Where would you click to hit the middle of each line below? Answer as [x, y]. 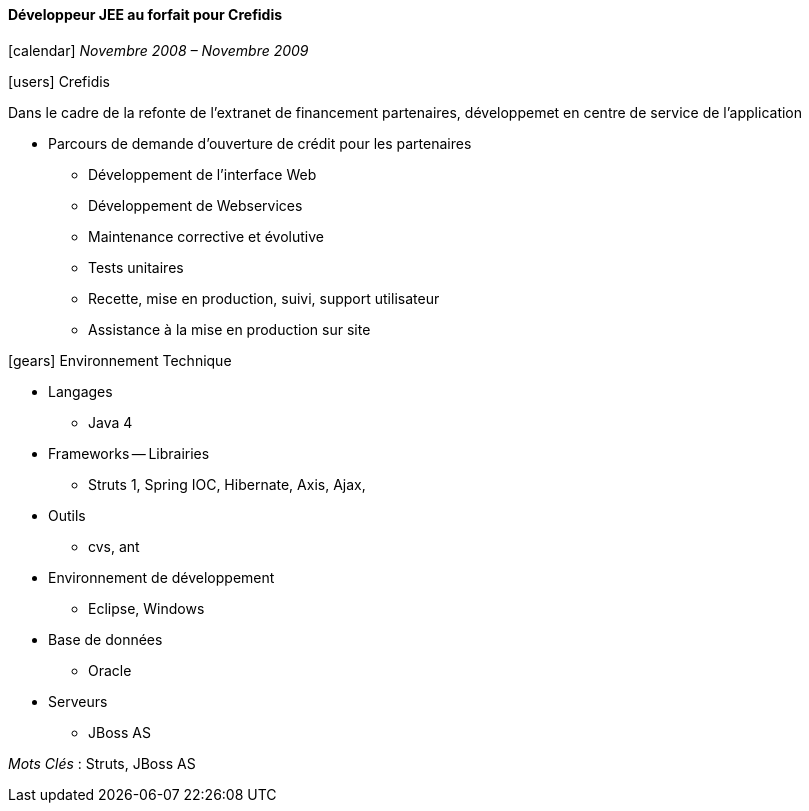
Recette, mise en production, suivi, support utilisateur [264, 298]
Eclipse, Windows [146, 608]
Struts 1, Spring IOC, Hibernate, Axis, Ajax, [227, 484]
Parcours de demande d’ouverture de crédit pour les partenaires [260, 143]
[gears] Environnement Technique [120, 360]
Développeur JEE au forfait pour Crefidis [145, 14]
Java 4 [110, 422]
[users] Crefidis [59, 81]
